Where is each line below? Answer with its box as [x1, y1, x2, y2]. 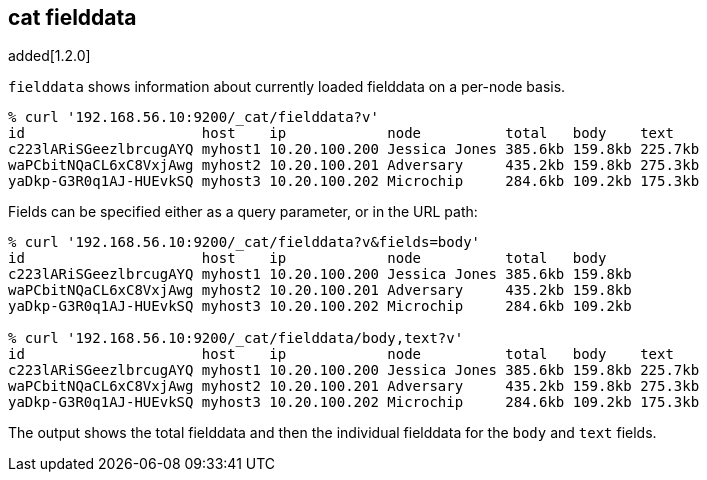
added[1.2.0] [8, 47, 91, 65]
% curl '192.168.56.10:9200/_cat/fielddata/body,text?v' [8, 330, 464, 347]
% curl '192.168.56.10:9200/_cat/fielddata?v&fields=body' [8, 234, 481, 251]
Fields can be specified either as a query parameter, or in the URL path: [8, 203, 478, 221]
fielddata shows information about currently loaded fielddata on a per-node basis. [8, 78, 566, 96]
